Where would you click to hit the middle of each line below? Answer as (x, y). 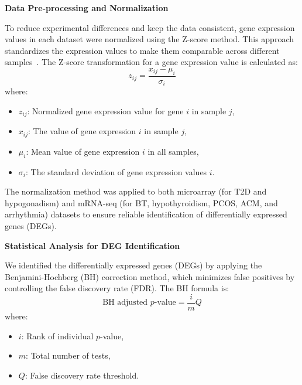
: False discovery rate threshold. (82, 375)
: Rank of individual (57, 335)
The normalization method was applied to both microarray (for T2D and (136, 191)
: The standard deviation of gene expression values (116, 171)
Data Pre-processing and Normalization (87, 8)
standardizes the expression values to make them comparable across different (142, 50)
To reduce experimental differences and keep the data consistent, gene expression (150, 27)
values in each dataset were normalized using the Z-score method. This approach (149, 39)
